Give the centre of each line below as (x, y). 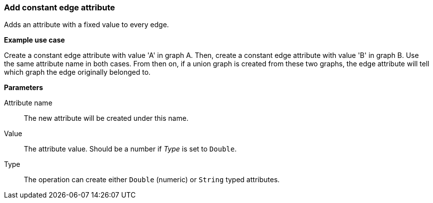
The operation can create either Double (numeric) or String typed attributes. (152, 180)
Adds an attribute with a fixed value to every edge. (87, 25)
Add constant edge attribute (60, 7)
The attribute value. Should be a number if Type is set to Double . (130, 149)
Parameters (24, 88)
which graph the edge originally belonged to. (77, 72)
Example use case (35, 40)
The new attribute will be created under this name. (106, 118)
